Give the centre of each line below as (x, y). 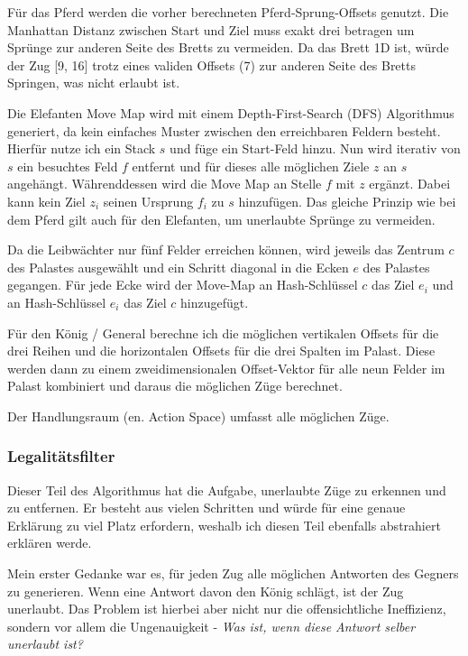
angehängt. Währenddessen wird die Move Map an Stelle (165, 184)
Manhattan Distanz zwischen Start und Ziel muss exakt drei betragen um (211, 29)
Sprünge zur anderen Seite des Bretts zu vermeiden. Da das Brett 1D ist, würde (228, 47)
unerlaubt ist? (45, 644)
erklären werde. (50, 543)
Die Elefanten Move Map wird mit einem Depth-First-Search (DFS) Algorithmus (231, 112)
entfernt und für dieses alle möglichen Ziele (251, 166)
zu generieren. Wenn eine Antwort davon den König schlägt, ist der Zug (206, 591)
